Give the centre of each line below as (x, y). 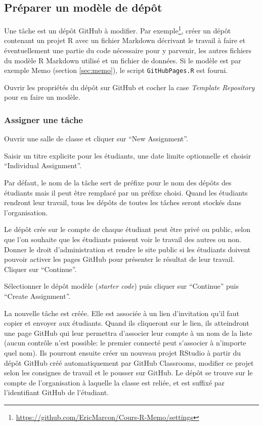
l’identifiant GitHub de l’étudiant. (57, 392)
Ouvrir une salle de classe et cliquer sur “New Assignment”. (96, 139)
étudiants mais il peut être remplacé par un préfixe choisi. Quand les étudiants (126, 192)
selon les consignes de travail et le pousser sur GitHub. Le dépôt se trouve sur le (128, 373)
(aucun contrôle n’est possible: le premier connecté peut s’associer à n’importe (125, 343)
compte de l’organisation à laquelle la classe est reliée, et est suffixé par (115, 382)
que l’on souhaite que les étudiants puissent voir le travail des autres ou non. (123, 239)
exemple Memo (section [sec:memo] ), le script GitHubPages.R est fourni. (116, 70)
